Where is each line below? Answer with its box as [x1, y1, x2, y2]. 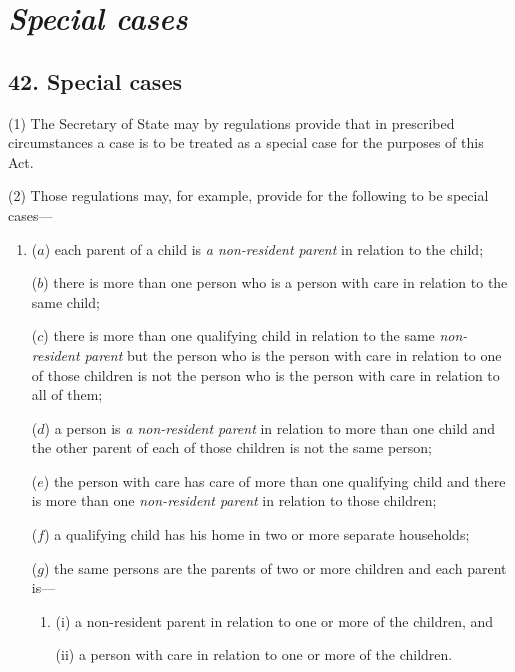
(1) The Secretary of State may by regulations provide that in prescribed [8, 112, 455, 133]
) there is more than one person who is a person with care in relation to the [43, 272, 508, 293]
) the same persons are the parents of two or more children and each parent [43, 557, 507, 578]
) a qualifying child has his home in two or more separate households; [44, 524, 470, 545]
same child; [31, 291, 100, 312]
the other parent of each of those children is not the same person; [31, 437, 433, 458]
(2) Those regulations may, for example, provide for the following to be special [8, 185, 489, 206]
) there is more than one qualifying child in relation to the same [43, 325, 435, 346]
